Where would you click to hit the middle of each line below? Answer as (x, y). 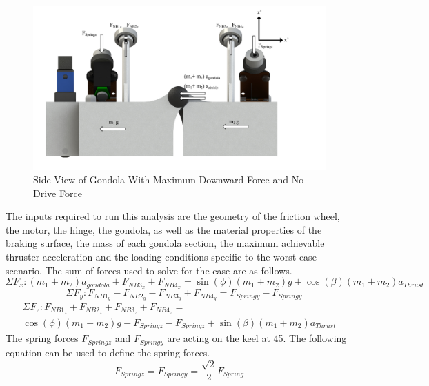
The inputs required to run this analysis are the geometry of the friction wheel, (173, 216)
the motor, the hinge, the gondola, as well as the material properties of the (164, 229)
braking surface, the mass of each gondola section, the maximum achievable (165, 243)
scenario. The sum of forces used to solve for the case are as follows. (149, 270)
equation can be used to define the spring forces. (108, 352)
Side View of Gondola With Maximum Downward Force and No (169, 180)
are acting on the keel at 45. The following (257, 338)
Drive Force (58, 193)
